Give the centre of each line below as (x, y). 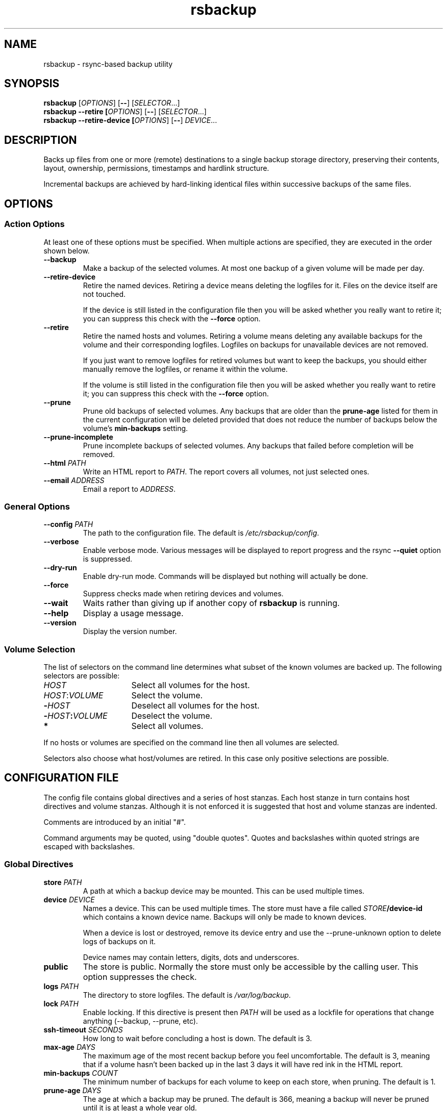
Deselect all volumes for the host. (195, 705)
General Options (37, 506)
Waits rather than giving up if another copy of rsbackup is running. (211, 603)
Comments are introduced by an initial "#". (115, 822)
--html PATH (65, 463)
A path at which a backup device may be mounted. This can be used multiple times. (224, 891)
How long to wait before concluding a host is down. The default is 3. (197, 1038)
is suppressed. (108, 559)
